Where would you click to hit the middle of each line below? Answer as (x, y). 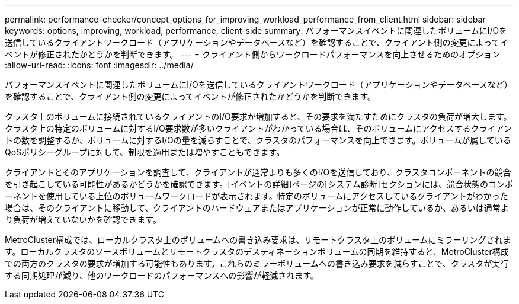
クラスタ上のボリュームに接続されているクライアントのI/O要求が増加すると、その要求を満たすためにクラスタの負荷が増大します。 (258, 116)
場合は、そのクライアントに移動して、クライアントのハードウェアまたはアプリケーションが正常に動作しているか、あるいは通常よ (257, 208)
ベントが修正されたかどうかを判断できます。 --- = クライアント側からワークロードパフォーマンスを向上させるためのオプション (253, 54)
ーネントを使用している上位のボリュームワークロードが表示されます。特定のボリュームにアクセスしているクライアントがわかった (257, 196)
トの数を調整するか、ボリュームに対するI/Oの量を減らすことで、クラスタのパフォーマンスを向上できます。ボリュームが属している (258, 140)
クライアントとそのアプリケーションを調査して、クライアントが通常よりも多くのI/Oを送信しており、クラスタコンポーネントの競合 (258, 172)
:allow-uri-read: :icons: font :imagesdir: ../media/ (99, 65)
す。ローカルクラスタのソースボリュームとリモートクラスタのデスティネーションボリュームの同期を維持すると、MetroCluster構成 (257, 252)
